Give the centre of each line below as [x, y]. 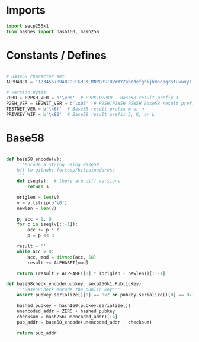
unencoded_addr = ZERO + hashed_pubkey [66, 311]
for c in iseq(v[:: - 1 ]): [47, 225]
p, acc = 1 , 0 [34, 219]
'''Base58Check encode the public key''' [68, 290]
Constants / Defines [56, 55]
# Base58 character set [36, 76]
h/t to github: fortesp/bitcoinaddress [66, 170]
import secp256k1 [28, 26]
